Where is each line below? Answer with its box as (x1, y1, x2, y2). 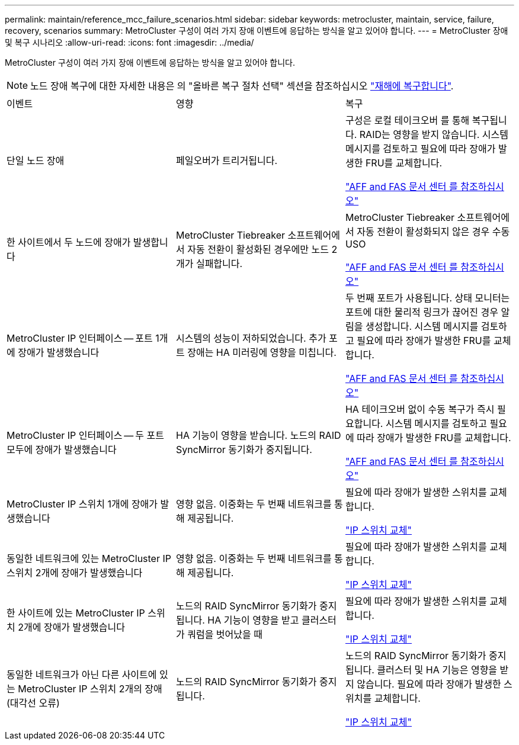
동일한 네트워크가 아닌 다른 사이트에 (7, 669, 157, 680)
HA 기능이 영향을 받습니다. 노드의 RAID (175, 429, 341, 441)
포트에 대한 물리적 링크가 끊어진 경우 (345, 306, 498, 318)
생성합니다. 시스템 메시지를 (365, 320, 479, 332)
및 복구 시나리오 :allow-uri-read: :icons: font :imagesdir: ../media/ (5, 37, 254, 47)
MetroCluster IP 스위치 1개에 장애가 (7, 498, 158, 510)
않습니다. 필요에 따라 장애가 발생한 (357, 678, 501, 690)
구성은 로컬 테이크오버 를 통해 (345, 114, 470, 126)
